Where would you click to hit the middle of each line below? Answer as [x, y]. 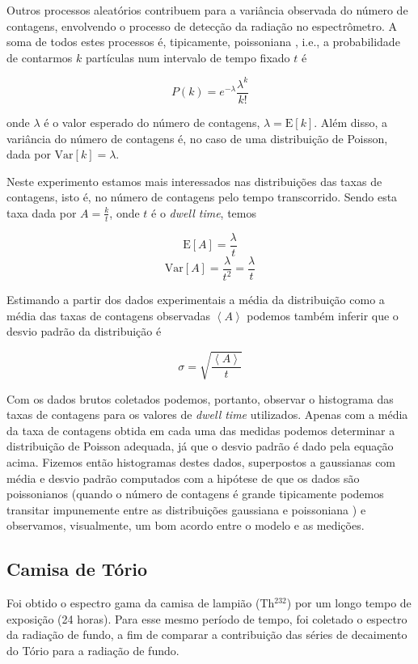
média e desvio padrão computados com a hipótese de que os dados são [183, 478]
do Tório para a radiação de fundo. [93, 650]
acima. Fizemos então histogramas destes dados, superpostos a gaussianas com [201, 461]
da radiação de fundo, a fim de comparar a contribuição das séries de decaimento [207, 634]
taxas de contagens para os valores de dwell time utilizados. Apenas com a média [207, 414]
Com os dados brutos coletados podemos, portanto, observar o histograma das [200, 398]
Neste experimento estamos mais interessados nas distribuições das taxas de [194, 181]
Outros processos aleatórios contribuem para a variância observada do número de [207, 10]
